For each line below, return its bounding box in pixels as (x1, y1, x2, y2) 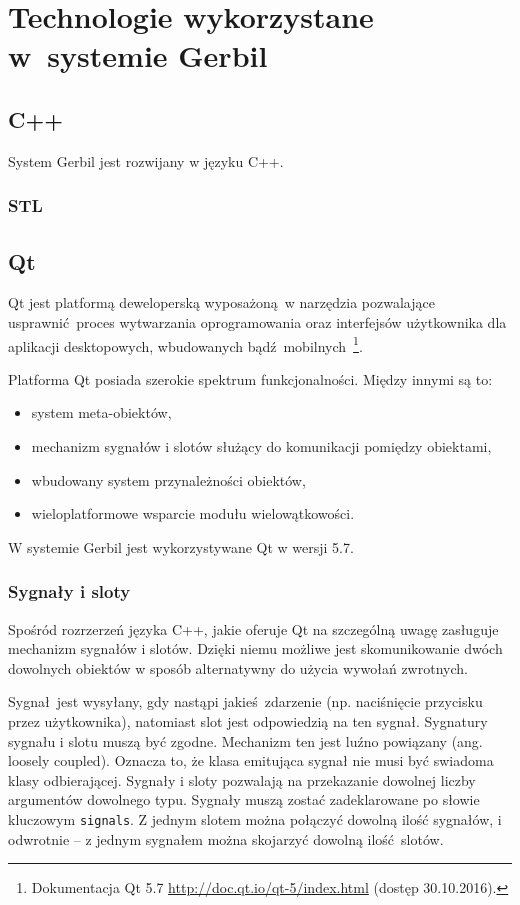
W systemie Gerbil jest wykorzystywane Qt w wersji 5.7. (8, 536, 354, 557)
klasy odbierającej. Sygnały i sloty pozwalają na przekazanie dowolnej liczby (8, 769, 476, 790)
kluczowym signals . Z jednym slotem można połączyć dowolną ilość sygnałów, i (8, 808, 502, 829)
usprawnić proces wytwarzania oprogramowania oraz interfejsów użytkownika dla (8, 312, 507, 332)
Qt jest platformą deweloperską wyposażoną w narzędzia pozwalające (8, 292, 435, 313)
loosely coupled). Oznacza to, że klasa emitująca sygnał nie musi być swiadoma (8, 750, 494, 771)
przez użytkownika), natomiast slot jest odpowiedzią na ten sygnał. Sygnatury (8, 711, 488, 731)
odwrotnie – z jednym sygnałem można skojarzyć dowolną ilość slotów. (8, 828, 444, 849)
